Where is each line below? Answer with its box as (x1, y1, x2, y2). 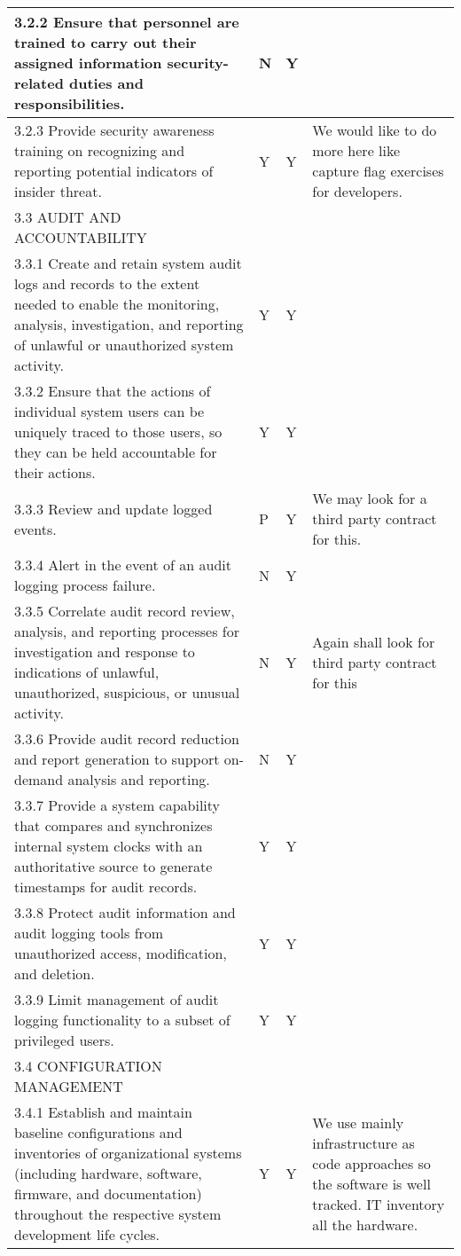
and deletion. (14, 963, 95, 984)
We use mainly (312, 1111, 404, 1133)
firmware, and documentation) (14, 1183, 202, 1204)
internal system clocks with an (14, 836, 203, 856)
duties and (69, 73, 144, 93)
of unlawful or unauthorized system (14, 334, 234, 355)
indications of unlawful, (14, 662, 160, 682)
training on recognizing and (14, 140, 185, 161)
